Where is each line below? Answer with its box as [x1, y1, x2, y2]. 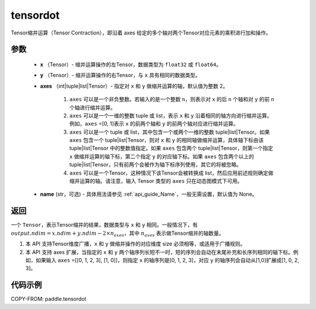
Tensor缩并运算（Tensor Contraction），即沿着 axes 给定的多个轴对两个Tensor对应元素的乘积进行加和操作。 [11, 29, 272, 36]
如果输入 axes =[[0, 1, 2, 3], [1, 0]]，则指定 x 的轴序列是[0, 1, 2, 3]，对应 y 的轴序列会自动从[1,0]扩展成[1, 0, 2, [35, 256, 300, 263]
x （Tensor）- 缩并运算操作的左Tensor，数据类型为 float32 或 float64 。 [40, 61, 222, 68]
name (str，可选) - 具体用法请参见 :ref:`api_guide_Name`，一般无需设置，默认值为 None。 [40, 190, 257, 198]
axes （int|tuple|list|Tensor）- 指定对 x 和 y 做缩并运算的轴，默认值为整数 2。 [40, 82, 228, 89]
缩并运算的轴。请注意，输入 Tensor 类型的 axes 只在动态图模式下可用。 [69, 178, 243, 185]
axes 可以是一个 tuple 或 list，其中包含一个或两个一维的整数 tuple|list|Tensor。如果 [69, 129, 270, 136]
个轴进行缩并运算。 [69, 104, 116, 111]
